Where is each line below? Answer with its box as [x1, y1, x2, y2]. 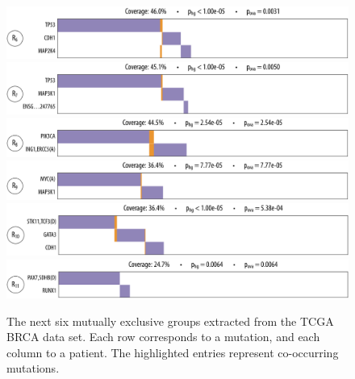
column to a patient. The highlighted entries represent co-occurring [6, 344, 339, 360]
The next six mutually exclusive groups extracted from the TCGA [6, 312, 334, 329]
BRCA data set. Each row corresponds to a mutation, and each [6, 328, 320, 345]
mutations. [6, 360, 60, 377]
